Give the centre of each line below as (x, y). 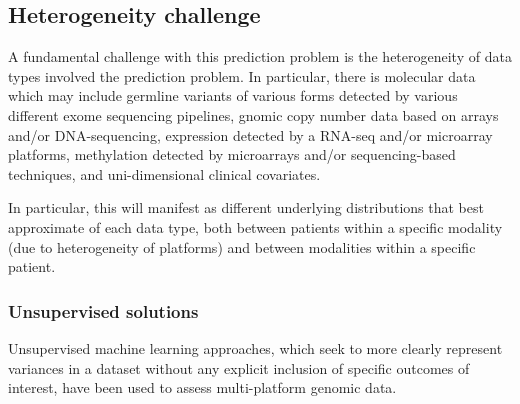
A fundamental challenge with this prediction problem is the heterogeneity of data (260, 56)
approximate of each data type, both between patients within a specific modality (255, 226)
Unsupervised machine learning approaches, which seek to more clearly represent (255, 347)
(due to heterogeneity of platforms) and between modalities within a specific (242, 246)
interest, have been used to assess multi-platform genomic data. (202, 387)
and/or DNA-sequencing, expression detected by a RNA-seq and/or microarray (250, 134)
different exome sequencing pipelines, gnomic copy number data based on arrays (253, 114)
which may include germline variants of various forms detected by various (233, 95)
